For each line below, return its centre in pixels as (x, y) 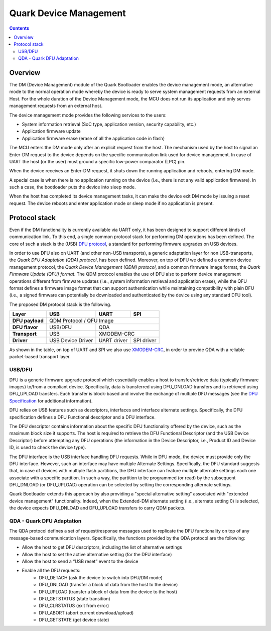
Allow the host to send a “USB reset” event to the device (80, 561)
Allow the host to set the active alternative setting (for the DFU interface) (97, 554)
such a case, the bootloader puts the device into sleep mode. (73, 187)
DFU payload (28, 321)
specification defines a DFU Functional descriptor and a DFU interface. (82, 417)
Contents (19, 28)
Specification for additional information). (51, 401)
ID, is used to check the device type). (48, 448)
